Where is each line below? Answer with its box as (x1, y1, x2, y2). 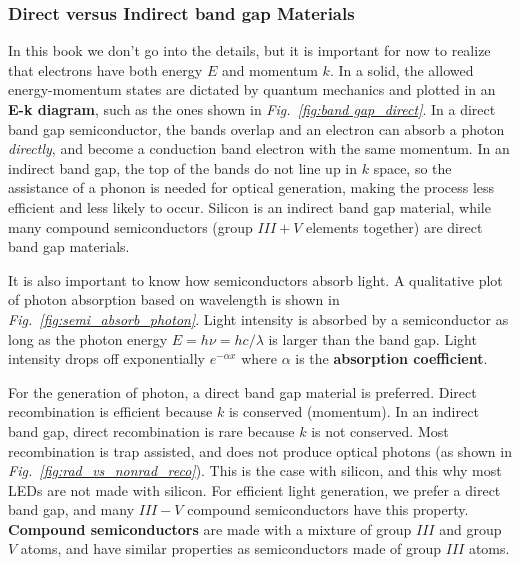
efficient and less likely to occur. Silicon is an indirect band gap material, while (8, 196, 491, 217)
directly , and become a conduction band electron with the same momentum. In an (8, 138, 510, 159)
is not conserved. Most (311, 420, 449, 441)
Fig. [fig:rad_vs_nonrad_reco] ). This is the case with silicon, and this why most (8, 460, 502, 481)
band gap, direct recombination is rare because (8, 420, 295, 441)
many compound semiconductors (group (8, 216, 253, 237)
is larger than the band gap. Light (268, 328, 477, 349)
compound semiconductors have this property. (187, 499, 469, 520)
